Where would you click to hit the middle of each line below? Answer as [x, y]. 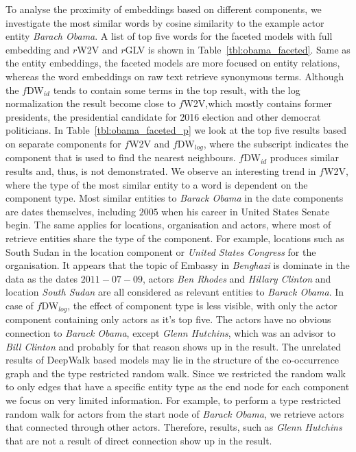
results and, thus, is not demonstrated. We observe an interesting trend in [161, 170]
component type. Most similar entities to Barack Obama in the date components [175, 198]
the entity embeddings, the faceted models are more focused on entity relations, [173, 63]
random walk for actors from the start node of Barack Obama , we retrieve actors [175, 413]
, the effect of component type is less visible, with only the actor [202, 305]
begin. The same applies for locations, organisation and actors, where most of [168, 225]
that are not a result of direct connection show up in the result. [139, 440]
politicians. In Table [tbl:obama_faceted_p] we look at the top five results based [176, 130]
